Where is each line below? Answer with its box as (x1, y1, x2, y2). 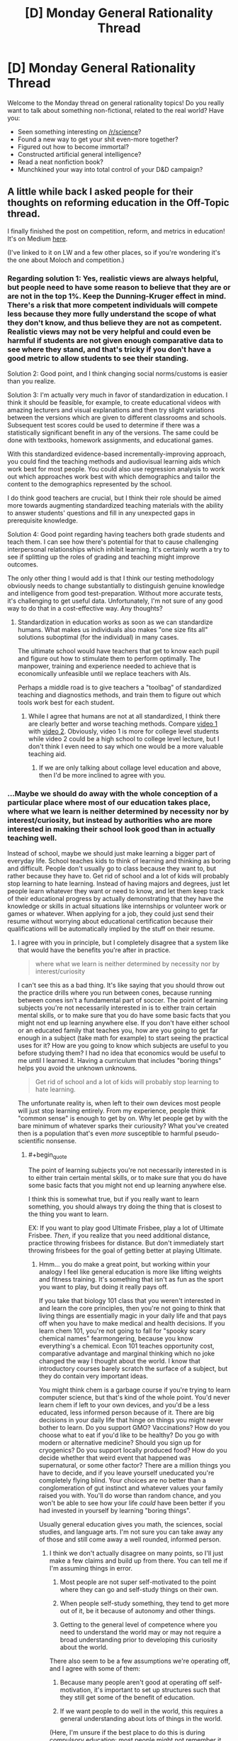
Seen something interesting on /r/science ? (17, 127, 142, 136)
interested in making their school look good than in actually (7, 824, 216, 834)
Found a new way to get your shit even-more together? (17, 135, 178, 143)
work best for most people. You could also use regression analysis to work (7, 465, 225, 474)
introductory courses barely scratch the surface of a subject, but (38, 1365, 228, 1373)
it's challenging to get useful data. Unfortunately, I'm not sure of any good (7, 596, 223, 605)
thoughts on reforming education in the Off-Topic (7, 197, 229, 209)
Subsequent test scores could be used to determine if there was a (7, 421, 200, 430)
